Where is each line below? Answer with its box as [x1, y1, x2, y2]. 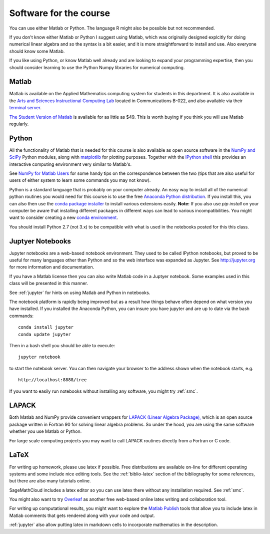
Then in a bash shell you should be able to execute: [9, 342, 115, 348]
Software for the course [9, 8, 110, 19]
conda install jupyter [18, 325, 74, 330]
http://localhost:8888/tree [18, 377, 87, 383]
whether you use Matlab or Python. [9, 428, 82, 434]
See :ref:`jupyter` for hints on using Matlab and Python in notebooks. [9, 290, 150, 296]
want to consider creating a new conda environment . [9, 214, 118, 220]
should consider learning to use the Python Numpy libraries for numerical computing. [9, 64, 185, 70]
